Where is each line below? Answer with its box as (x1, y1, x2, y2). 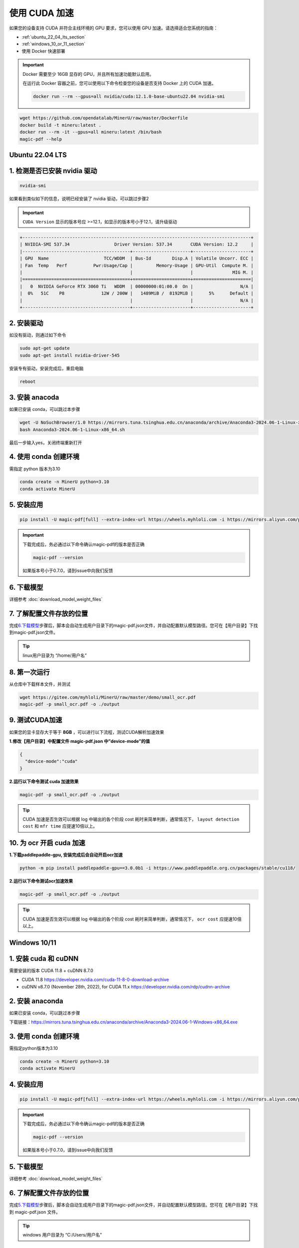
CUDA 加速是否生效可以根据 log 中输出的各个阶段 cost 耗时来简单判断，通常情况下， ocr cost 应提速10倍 (22, 916, 242, 922)
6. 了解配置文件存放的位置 (9, 1189, 89, 1198)
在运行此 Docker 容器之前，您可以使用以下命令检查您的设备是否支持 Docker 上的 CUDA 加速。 (22, 80, 216, 86)
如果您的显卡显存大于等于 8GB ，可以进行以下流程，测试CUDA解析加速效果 (9, 729, 164, 735)
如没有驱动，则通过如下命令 (9, 332, 66, 338)
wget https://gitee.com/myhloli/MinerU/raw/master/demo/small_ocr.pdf (19, 694, 196, 700)
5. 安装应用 (9, 501, 43, 509)
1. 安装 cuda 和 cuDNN (9, 954, 79, 963)
